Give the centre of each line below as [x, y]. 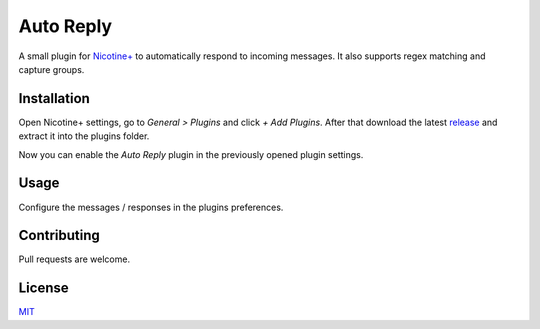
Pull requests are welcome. [74, 259]
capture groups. [51, 69]
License [43, 288]
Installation [54, 98]
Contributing [59, 235]
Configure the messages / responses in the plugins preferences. [151, 207]
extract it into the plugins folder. [84, 136]
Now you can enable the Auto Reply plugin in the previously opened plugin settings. [191, 154]
